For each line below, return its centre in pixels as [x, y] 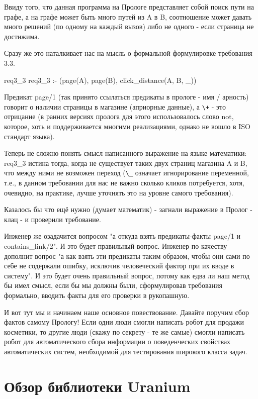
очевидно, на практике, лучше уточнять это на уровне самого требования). [119, 192]
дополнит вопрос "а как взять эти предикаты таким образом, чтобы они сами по [127, 256]
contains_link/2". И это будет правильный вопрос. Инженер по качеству [116, 246]
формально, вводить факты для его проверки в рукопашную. [97, 295]
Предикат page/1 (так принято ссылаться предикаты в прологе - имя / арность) [126, 97]
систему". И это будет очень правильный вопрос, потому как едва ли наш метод [127, 275]
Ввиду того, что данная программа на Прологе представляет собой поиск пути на [129, 7]
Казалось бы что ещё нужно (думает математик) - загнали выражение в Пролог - [128, 209]
